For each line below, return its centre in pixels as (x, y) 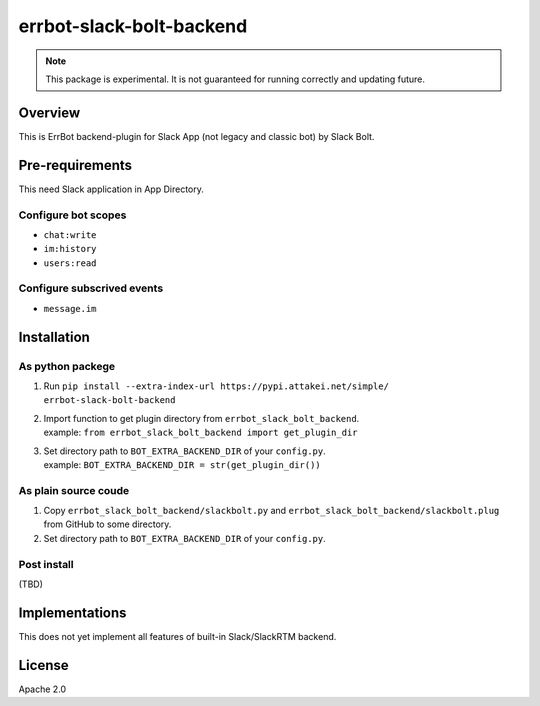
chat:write (70, 234)
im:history (70, 249)
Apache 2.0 (42, 689)
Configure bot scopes (72, 215)
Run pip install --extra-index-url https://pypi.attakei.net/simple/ (216, 386)
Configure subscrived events (91, 288)
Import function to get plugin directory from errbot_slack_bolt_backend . (201, 418)
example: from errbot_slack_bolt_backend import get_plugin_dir (201, 432)
